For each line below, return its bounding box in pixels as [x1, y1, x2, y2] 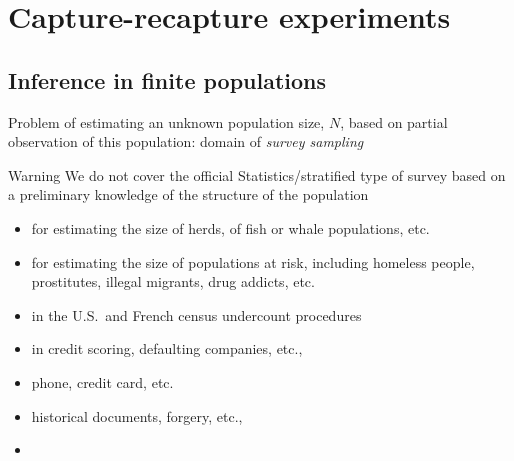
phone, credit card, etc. [31, 371, 174, 392]
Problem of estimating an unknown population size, [8, 111, 325, 132]
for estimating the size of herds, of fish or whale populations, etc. [31, 217, 430, 238]
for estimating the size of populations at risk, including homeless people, [31, 251, 475, 272]
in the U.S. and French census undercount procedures [31, 304, 362, 325]
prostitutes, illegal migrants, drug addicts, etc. [31, 271, 315, 292]
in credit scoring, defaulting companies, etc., [31, 338, 303, 359]
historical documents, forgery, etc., [31, 405, 243, 426]
